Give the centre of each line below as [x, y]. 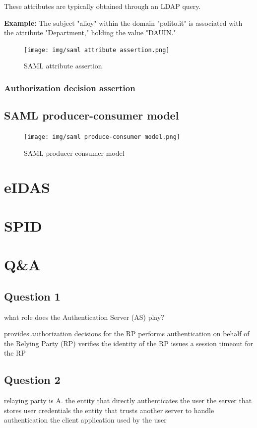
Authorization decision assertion [70, 88]
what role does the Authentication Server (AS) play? [84, 317]
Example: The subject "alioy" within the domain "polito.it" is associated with [123, 23]
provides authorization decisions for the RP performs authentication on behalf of [127, 334]
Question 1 [32, 296]
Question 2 [32, 380]
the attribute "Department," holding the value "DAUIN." [90, 32]
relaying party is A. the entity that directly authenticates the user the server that [128, 400]
